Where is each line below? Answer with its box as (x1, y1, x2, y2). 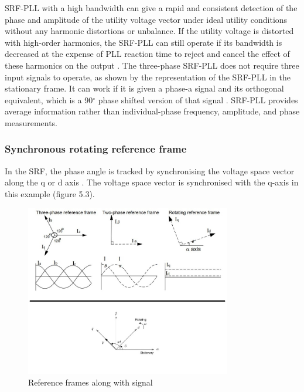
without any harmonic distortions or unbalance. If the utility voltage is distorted (5, 25, 294, 37)
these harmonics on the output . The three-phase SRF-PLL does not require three (5, 59, 299, 71)
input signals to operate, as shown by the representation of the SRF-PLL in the (5, 70, 291, 83)
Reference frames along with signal (28, 376, 153, 388)
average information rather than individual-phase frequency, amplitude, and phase (5, 105, 300, 117)
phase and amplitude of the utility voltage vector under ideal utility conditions (5, 13, 288, 25)
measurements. (5, 116, 58, 129)
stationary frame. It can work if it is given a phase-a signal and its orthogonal (5, 82, 284, 94)
